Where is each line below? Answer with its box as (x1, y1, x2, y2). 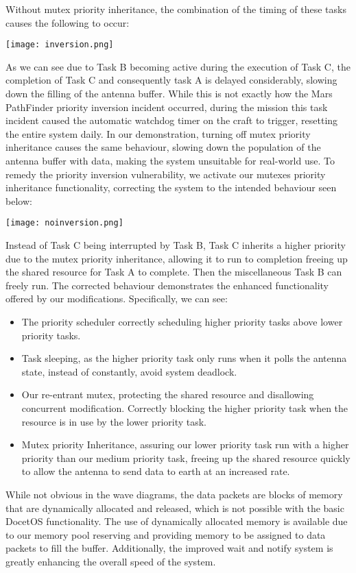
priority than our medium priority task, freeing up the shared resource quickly (21, 450, 351, 465)
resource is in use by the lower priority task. (21, 414, 207, 428)
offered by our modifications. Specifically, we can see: (5, 291, 228, 306)
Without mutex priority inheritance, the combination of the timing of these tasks (5, 2, 346, 16)
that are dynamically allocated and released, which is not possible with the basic (5, 500, 344, 515)
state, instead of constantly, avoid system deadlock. (21, 364, 237, 378)
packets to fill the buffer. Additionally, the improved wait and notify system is (5, 541, 333, 555)
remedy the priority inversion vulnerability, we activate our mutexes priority (5, 167, 326, 181)
